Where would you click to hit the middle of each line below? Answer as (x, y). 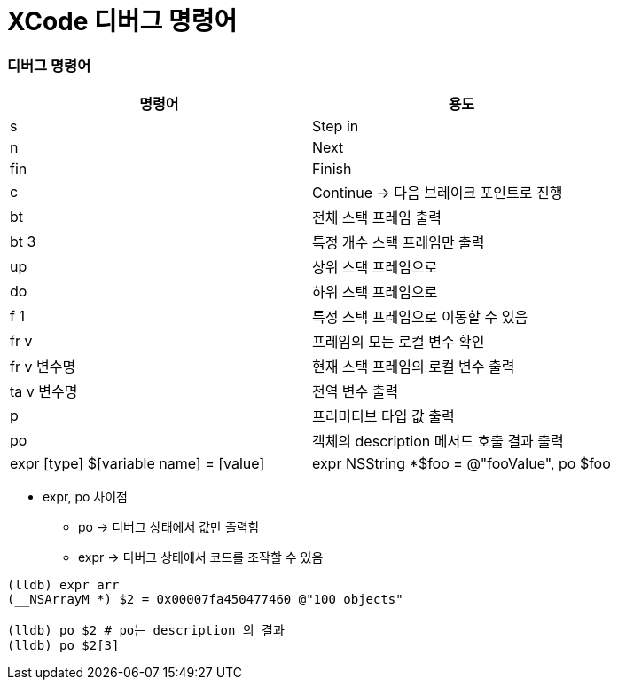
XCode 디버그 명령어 (122, 21)
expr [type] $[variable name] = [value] (137, 464)
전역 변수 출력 (355, 392)
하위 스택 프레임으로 (375, 292)
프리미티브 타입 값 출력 (383, 417)
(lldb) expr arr (63, 585)
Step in (335, 126)
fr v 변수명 (43, 367)
